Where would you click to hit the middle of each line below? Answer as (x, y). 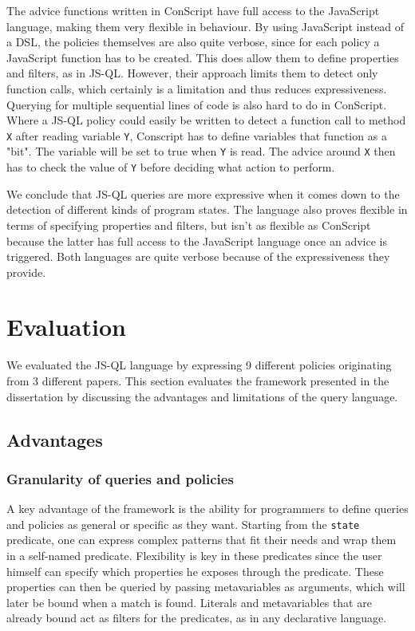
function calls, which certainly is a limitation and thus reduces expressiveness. (197, 88)
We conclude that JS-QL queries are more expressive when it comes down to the (203, 193)
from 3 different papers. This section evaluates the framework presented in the (198, 381)
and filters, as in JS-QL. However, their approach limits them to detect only (192, 73)
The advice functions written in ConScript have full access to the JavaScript (193, 10)
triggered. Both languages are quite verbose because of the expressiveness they (198, 256)
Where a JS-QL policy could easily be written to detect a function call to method (206, 120)
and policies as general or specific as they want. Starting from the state (183, 524)
